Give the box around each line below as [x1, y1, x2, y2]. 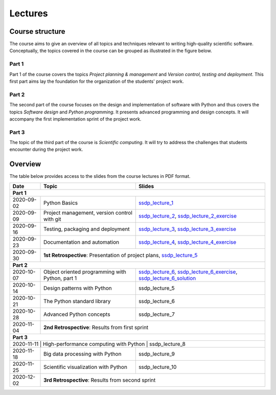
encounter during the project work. [9, 146, 83, 153]
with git [43, 215, 61, 222]
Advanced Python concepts [43, 311, 110, 318]
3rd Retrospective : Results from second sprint [43, 376, 156, 383]
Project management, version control [43, 209, 133, 216]
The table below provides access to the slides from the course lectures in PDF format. [9, 173, 191, 179]
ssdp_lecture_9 [138, 350, 175, 357]
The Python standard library [43, 297, 111, 305]
